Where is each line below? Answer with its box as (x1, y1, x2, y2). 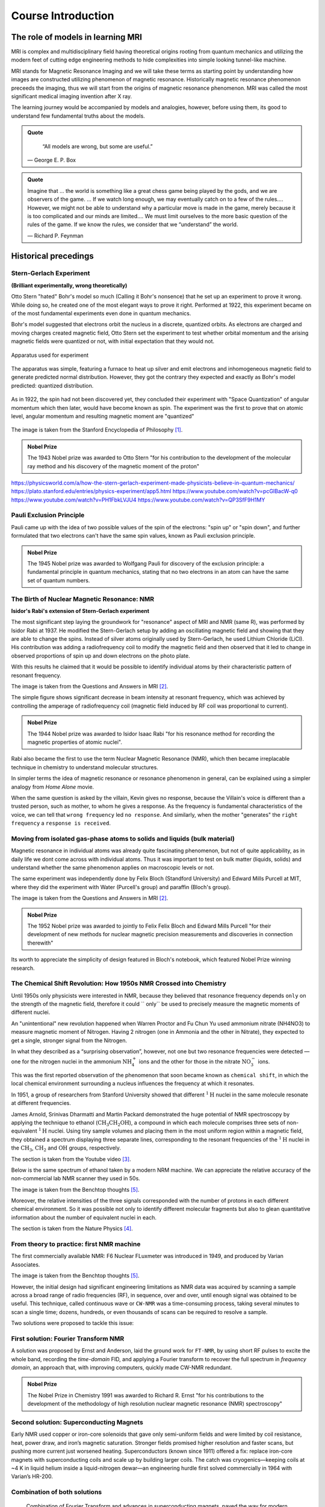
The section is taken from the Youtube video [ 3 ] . (11, 1155, 132, 1163)
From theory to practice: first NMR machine (11, 1240, 141, 1248)
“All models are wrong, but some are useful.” (42, 142, 153, 150)
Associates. (11, 1260, 40, 1268)
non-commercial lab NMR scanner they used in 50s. (11, 1175, 141, 1182)
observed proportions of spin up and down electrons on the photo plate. (11, 652, 190, 659)
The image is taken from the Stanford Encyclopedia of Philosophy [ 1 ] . (11, 426, 183, 433)
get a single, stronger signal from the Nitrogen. (11, 1037, 128, 1044)
